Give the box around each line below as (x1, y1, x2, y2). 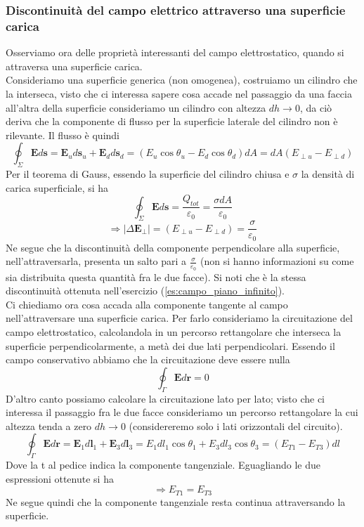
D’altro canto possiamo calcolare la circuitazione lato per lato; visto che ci (6, 391, 325, 405)
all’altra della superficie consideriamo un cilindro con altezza (6, 100, 266, 115)
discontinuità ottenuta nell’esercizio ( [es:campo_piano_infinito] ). (6, 283, 285, 298)
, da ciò (299, 100, 332, 115)
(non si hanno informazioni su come (200, 254, 354, 268)
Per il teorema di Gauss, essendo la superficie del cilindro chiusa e (6, 167, 290, 181)
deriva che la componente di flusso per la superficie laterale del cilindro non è (6, 114, 338, 129)
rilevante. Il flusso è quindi (6, 127, 119, 142)
